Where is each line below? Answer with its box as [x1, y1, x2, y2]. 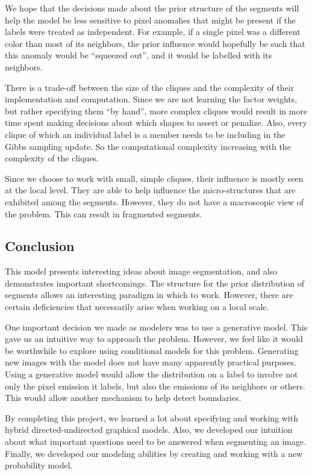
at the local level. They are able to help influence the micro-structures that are [5, 184, 296, 196]
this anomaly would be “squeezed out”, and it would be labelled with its [5, 49, 272, 61]
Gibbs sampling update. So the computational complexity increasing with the [5, 140, 291, 152]
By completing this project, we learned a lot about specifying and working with [5, 411, 298, 424]
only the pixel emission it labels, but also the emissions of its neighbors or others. [5, 379, 305, 392]
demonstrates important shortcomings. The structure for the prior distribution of [5, 276, 305, 289]
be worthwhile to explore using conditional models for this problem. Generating [5, 344, 299, 356]
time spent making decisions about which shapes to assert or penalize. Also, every [5, 116, 307, 129]
